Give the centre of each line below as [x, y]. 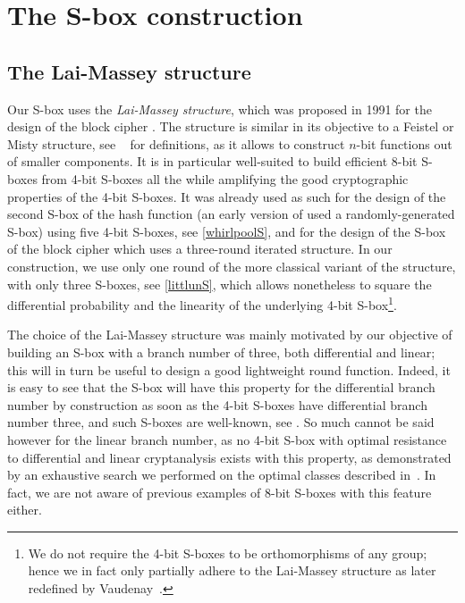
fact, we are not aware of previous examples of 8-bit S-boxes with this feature [220, 492]
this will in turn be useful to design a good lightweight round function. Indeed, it [229, 369]
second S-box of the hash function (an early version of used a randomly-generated [231, 214]
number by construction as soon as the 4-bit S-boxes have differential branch [217, 404]
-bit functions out [404, 143]
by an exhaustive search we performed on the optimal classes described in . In [222, 475]
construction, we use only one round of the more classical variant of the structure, [232, 266]
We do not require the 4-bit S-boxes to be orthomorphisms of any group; [228, 553]
